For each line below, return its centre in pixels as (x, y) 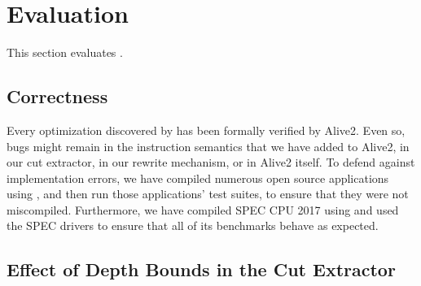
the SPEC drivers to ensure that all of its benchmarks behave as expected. (193, 225)
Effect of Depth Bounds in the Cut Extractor (201, 269)
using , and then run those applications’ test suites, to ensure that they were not (208, 194)
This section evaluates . (65, 52)
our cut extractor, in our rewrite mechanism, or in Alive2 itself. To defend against (211, 162)
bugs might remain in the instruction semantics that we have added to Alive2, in (208, 146)
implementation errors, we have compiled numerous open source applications (198, 178)
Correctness (57, 96)
